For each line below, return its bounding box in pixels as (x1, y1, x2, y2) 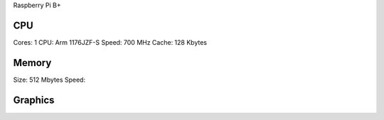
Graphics (13, 94, 55, 106)
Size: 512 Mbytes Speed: (13, 75, 85, 84)
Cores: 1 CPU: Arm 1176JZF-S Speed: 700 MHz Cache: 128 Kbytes (13, 38, 208, 46)
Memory (13, 57, 52, 69)
